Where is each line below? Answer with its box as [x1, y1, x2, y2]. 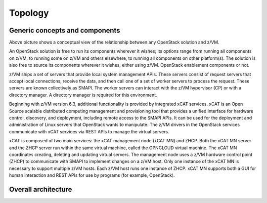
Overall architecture [9, 185, 72, 194]
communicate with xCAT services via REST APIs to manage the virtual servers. [9, 128, 169, 134]
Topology [9, 7, 49, 18]
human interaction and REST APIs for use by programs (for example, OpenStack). [9, 172, 175, 178]
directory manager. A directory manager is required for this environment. [9, 92, 158, 98]
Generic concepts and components [9, 26, 121, 35]
